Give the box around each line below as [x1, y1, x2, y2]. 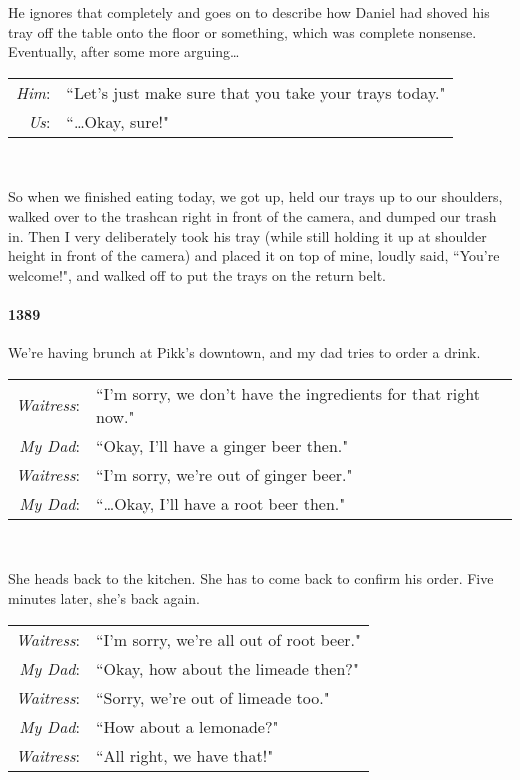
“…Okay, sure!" [66, 109, 169, 133]
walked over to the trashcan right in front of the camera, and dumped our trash [8, 205, 497, 226]
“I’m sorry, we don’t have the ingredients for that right [96, 381, 480, 405]
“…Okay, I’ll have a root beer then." [96, 491, 346, 515]
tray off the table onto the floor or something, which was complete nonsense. [8, 21, 477, 42]
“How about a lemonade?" [96, 714, 279, 738]
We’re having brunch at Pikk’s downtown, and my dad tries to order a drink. [8, 342, 481, 363]
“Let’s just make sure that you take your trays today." [66, 80, 446, 104]
